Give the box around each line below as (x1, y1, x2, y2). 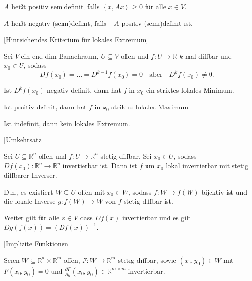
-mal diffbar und (183, 50, 232, 61)
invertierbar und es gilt (122, 212, 191, 222)
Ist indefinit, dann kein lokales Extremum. (4, 118, 130, 128)
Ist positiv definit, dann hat (4, 102, 87, 112)
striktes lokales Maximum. (111, 102, 190, 112)
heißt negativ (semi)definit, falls (11, 18, 106, 28)
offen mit (78, 186, 105, 196)
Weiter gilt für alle (4, 212, 60, 222)
